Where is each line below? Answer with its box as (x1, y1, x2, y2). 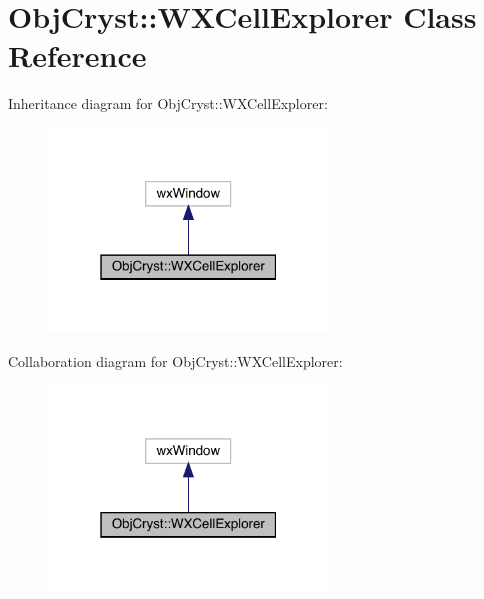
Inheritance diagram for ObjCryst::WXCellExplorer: (8, 93, 328, 114)
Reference (8, 35, 147, 76)
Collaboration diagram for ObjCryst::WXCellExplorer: (8, 350, 343, 371)
